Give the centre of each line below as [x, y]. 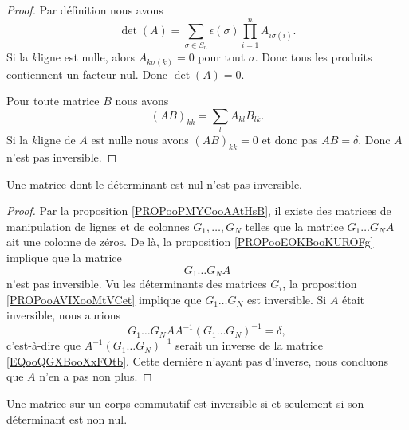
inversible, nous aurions [64, 315]
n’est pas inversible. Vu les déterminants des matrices [137, 283]
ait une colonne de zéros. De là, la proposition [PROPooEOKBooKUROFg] [190, 242]
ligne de [57, 140]
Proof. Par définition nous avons [85, 10]
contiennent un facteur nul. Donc [87, 74]
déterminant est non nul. [67, 418]
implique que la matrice [64, 257]
